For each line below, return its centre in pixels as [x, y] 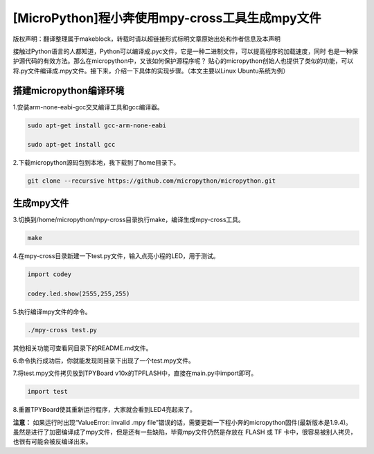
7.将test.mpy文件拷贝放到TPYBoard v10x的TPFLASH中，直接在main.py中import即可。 [135, 373]
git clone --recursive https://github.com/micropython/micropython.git [152, 181]
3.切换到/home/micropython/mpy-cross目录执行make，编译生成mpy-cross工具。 [129, 219]
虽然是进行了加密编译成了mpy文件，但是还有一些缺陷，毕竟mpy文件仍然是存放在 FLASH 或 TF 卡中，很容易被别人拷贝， [185, 432]
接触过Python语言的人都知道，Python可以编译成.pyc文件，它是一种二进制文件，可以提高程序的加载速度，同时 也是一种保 [185, 51]
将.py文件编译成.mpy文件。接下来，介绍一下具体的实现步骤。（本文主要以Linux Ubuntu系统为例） [151, 71]
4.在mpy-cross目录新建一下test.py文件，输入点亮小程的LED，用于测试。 [116, 255]
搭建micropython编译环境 [69, 90]
